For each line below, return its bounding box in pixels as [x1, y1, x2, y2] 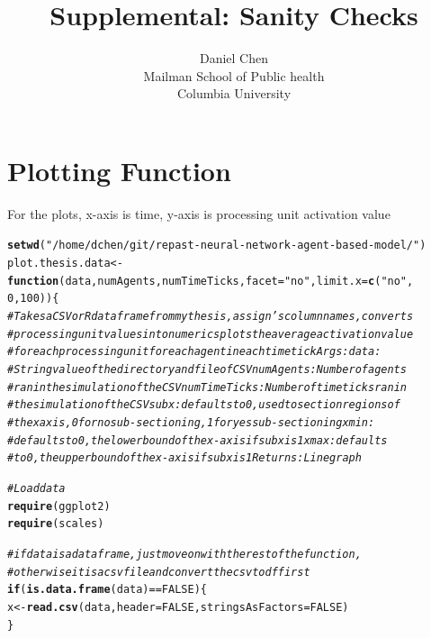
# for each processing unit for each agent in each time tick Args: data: [7, 345, 382, 359]
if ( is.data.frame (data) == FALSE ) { [7, 583, 207, 597]
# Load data [7, 481, 66, 495]
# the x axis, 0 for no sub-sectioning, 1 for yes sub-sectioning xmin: [7, 416, 375, 429]
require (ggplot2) [7, 499, 111, 513]
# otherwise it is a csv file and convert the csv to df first [7, 565, 310, 579]
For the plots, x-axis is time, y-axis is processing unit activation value [7, 204, 391, 223]
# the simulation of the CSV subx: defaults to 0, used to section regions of [7, 398, 400, 412]
